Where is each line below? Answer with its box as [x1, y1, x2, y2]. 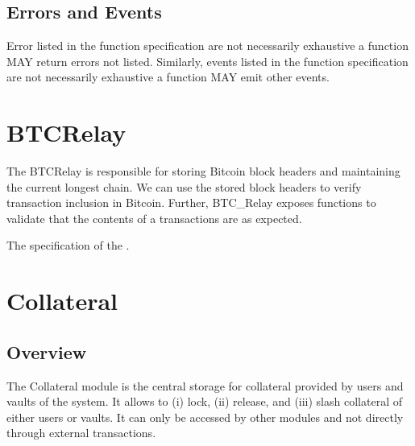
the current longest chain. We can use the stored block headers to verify [6, 178, 362, 195]
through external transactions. [6, 424, 156, 441]
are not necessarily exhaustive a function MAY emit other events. [6, 68, 330, 85]
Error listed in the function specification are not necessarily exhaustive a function [6, 37, 409, 54]
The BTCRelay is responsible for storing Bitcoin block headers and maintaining [6, 163, 400, 180]
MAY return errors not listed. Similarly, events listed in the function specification [6, 52, 409, 69]
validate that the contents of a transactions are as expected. [6, 209, 302, 226]
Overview [6, 339, 87, 364]
